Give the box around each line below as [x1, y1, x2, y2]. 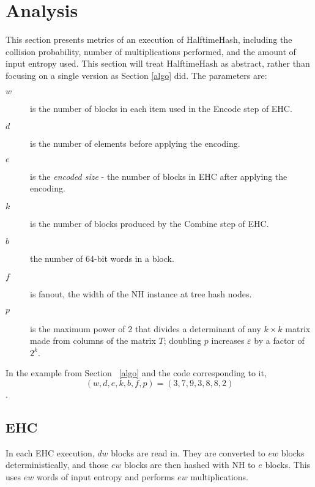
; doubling [163, 334, 202, 347]
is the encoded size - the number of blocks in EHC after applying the [30, 169, 287, 182]
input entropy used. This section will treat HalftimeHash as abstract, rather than [6, 57, 310, 70]
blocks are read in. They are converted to [111, 446, 265, 459]
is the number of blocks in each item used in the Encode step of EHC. [30, 102, 292, 114]
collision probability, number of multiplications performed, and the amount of [6, 45, 296, 58]
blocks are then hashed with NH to [124, 458, 256, 471]
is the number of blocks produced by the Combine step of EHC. [30, 217, 269, 229]
